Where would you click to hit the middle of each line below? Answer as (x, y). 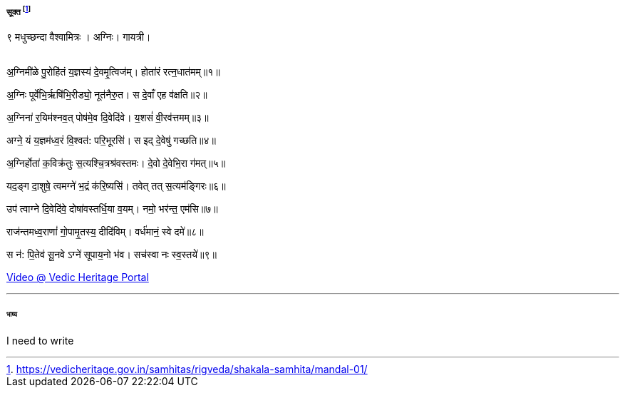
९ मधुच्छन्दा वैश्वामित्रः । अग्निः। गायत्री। (79, 37)
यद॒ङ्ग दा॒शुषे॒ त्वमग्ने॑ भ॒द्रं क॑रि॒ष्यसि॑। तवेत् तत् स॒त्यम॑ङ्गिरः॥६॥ (116, 186)
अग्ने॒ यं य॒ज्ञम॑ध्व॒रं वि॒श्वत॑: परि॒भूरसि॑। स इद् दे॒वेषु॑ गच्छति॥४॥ (112, 141)
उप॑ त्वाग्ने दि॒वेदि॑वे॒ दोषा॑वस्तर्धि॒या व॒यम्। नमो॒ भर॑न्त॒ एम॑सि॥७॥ (112, 209)
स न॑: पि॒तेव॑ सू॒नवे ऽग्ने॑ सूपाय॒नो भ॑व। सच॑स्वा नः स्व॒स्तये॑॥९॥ (112, 255)
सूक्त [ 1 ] (19, 11)
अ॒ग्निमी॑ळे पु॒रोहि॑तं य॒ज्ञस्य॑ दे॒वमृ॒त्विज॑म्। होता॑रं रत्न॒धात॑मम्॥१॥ (113, 72)
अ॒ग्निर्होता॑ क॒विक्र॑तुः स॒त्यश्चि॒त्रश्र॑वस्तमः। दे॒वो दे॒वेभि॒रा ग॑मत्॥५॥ (116, 163)
